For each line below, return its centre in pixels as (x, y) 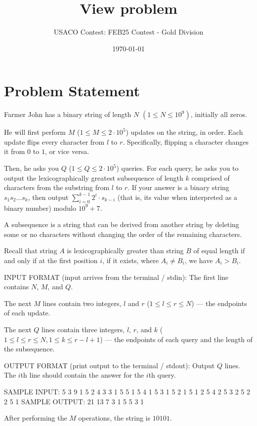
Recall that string (31, 251)
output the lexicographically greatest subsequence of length (94, 177)
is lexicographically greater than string (125, 251)
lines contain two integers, (82, 303)
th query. (162, 375)
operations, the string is (114, 418)
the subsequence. (29, 349)
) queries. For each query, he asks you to (177, 168)
